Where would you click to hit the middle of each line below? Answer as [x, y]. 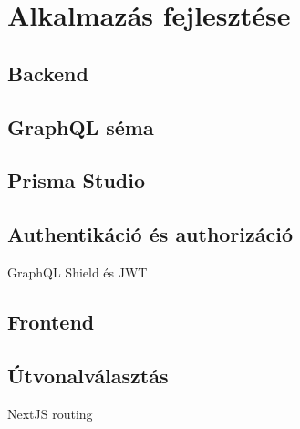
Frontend [51, 321]
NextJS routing [50, 413]
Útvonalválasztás [88, 375]
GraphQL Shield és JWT [78, 272]
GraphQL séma [81, 126]
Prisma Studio [77, 180]
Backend [48, 73]
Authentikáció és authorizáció [150, 234]
